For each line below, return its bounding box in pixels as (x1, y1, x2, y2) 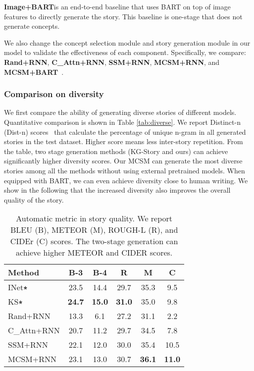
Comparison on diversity (4, 88, 104, 100)
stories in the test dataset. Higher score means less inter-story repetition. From (4, 136, 243, 147)
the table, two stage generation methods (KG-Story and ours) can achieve (4, 146, 228, 156)
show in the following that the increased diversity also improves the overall (4, 185, 231, 195)
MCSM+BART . (4, 66, 64, 77)
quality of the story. (4, 194, 64, 205)
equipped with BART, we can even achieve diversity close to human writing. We (4, 175, 248, 185)
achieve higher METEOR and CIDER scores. (16, 247, 173, 259)
